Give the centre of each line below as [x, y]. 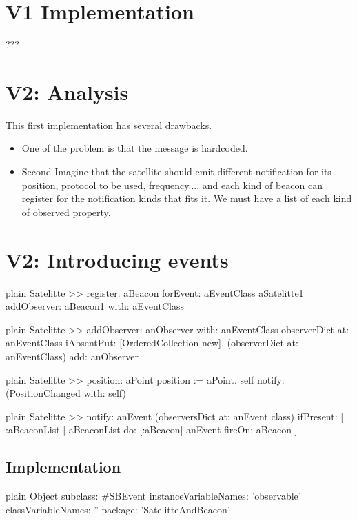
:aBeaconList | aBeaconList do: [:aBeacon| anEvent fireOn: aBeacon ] [152, 430]
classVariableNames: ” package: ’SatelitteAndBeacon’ [118, 509]
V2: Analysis [67, 91]
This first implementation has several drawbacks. [109, 125]
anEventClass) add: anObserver [72, 356]
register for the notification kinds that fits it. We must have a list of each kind [187, 198]
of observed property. [66, 212]
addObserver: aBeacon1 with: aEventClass [95, 306]
